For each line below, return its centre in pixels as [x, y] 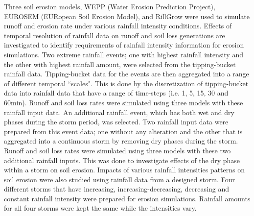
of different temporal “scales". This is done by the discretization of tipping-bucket [126, 83]
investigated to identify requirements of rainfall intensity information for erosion [124, 45]
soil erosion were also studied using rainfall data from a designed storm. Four [119, 179]
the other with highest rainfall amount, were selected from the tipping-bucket [120, 64]
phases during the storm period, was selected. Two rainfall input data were [116, 122]
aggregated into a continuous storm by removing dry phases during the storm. [121, 141]
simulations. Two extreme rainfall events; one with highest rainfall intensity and [124, 54]
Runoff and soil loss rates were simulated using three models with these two [117, 150]
